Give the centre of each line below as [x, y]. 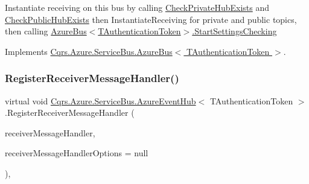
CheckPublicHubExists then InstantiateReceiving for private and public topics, [151, 19]
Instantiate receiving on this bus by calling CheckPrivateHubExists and [137, 7]
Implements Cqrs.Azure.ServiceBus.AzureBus [89, 51]
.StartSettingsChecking [234, 31]
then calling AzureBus [46, 31]
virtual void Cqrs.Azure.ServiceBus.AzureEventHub [100, 100]
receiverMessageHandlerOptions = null [77, 153]
